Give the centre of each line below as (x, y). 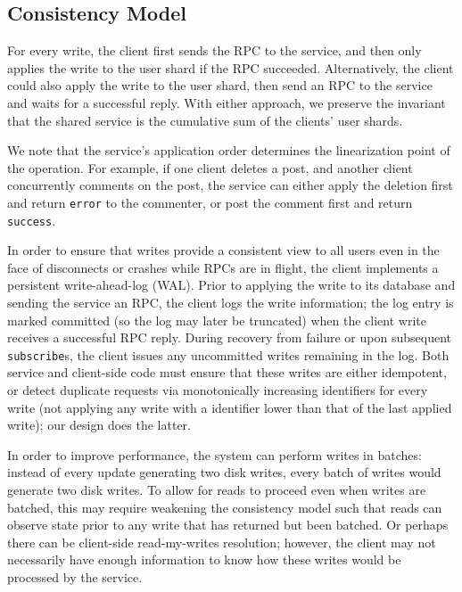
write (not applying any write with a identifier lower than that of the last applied (230, 407)
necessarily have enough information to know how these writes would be (204, 559)
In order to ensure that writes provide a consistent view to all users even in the (223, 250)
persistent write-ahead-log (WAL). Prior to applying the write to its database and (231, 285)
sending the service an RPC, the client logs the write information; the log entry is (231, 303)
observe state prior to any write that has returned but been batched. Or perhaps (228, 525)
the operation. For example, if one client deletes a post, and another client (210, 167)
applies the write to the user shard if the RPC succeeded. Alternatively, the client (231, 67)
